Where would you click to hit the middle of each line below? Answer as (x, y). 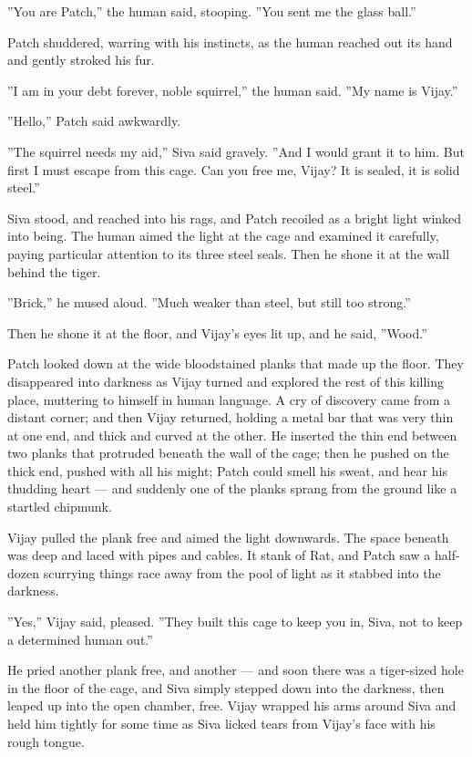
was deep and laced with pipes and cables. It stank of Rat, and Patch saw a (219, 555)
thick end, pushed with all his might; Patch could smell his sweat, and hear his (227, 470)
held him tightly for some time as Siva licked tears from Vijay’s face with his (221, 723)
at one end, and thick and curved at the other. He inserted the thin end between (232, 435)
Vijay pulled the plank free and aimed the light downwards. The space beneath (228, 537)
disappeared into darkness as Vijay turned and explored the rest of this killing (226, 381)
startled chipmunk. (60, 507)
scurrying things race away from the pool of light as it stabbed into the (242, 572)
